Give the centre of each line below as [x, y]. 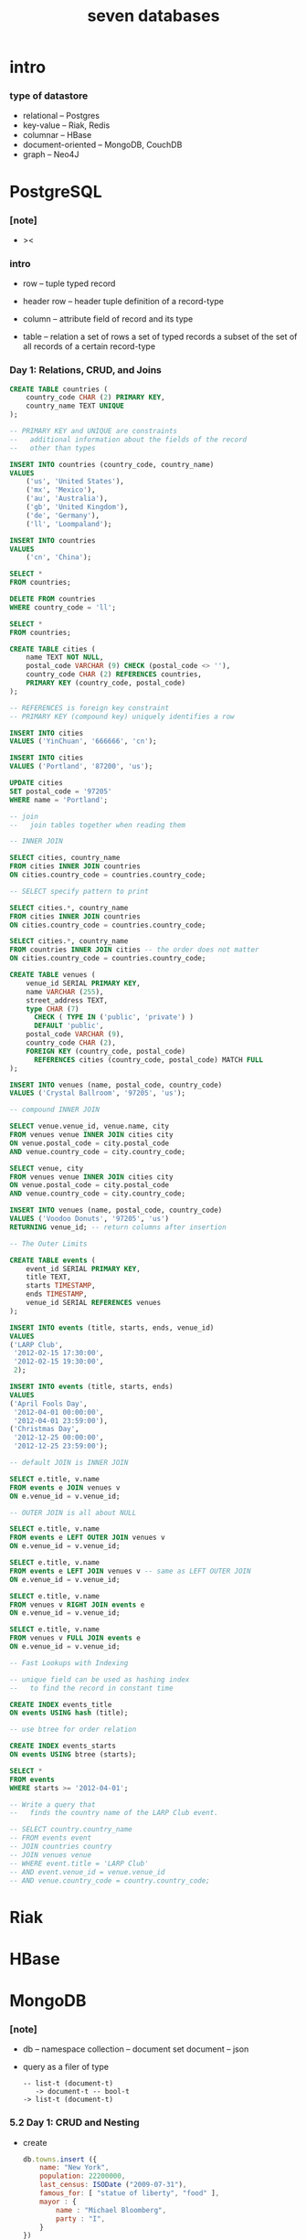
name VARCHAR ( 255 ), [65, 992]
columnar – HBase [57, 135]
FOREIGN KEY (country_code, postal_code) [106, 1051]
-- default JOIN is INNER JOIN [69, 1463]
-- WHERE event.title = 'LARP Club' [79, 1863]
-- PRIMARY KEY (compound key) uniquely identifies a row [122, 717]
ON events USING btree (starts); [73, 1755]
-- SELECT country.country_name [71, 1830]
